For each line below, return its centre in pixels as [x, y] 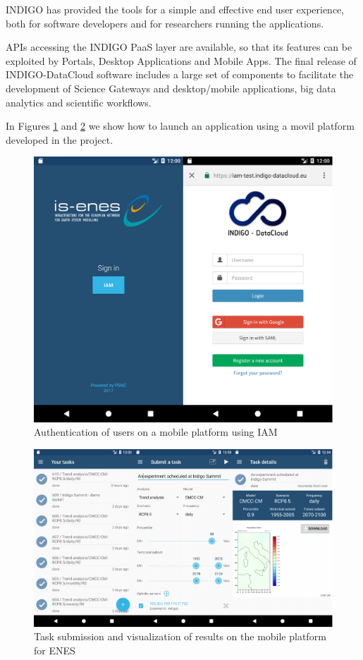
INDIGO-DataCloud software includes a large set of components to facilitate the [180, 74]
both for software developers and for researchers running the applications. [165, 23]
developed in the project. [60, 139]
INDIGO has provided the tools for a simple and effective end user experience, [175, 9]
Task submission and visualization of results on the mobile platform [180, 636]
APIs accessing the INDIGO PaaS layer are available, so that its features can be [179, 47]
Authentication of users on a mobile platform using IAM [156, 432]
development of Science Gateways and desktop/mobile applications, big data [171, 88]
